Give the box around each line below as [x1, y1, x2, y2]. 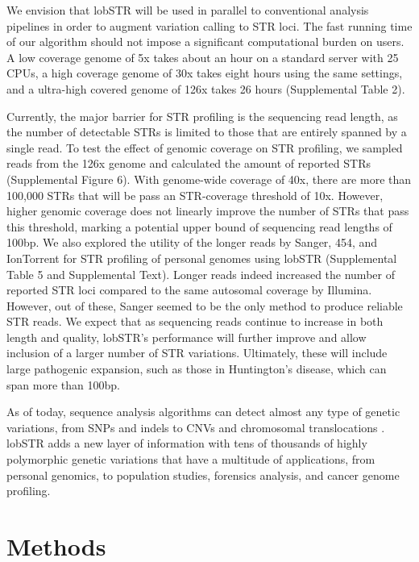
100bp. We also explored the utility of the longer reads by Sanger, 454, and [6, 234, 378, 251]
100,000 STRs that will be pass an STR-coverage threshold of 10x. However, [6, 186, 384, 203]
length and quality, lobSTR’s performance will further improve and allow [6, 328, 367, 345]
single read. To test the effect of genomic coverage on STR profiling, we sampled [6, 139, 403, 156]
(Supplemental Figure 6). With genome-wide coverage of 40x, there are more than [6, 170, 412, 187]
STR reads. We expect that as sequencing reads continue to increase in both [6, 313, 384, 330]
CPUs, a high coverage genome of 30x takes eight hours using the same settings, [6, 65, 403, 81]
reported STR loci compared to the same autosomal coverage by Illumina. [6, 281, 372, 298]
